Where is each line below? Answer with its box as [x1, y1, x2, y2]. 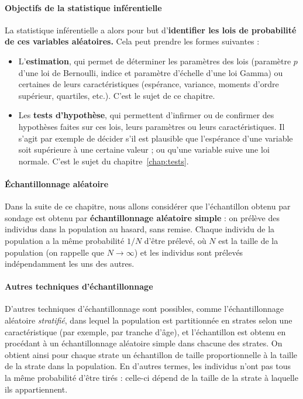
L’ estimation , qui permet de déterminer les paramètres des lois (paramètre [18, 54, 291, 67]
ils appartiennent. [5, 383, 68, 395]
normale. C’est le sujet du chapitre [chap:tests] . [18, 154, 189, 167]
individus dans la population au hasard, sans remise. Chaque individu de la [5, 223, 275, 235]
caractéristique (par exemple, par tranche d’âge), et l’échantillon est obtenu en [5, 325, 286, 338]
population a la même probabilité [5, 234, 125, 246]
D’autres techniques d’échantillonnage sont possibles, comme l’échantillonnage [5, 302, 284, 315]
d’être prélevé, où [144, 234, 206, 246]
